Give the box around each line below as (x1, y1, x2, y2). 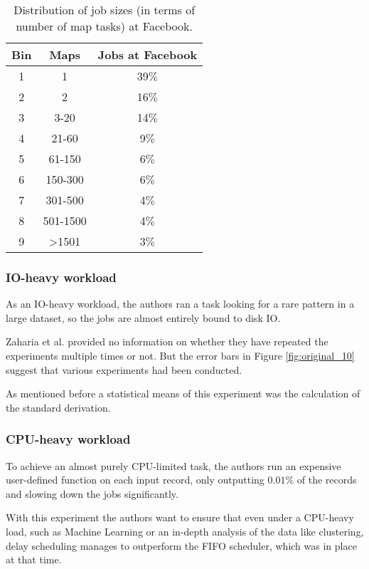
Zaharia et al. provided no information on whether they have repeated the (6, 334, 328, 349)
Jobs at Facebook (97, 46, 198, 63)
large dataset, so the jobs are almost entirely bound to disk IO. (6, 310, 281, 325)
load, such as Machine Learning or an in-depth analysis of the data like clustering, (6, 523, 364, 538)
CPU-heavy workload (6, 430, 131, 448)
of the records (296, 472, 357, 487)
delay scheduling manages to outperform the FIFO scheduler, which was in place (6, 538, 357, 553)
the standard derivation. (6, 400, 111, 414)
